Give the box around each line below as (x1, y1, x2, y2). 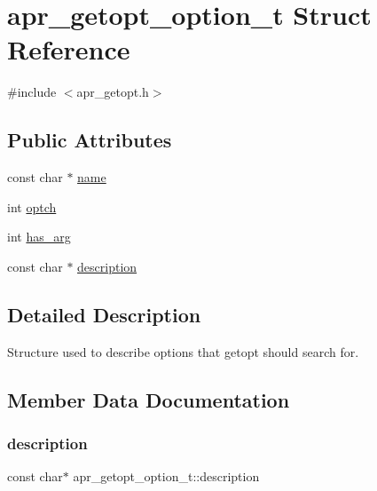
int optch (7, 197, 57, 216)
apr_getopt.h (76, 83, 149, 101)
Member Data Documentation (7, 385, 290, 413)
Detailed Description (7, 300, 201, 328)
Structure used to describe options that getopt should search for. (7, 342, 359, 360)
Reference (7, 31, 130, 67)
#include (7, 83, 57, 101)
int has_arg (7, 227, 71, 246)
